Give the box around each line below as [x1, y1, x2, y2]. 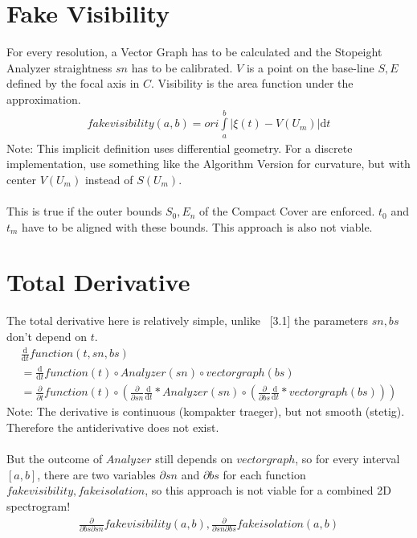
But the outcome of [6, 450, 103, 467]
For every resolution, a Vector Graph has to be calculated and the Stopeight [6, 43, 382, 60]
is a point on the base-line [246, 59, 374, 76]
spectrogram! [6, 497, 71, 514]
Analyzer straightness [6, 59, 112, 76]
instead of [84, 170, 133, 187]
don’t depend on [6, 328, 87, 344]
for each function [223, 466, 306, 483]
